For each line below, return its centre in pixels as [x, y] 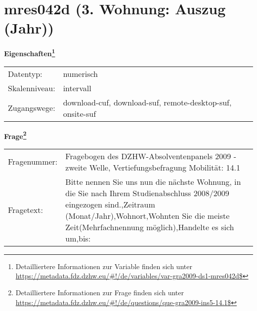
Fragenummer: [33, 162]
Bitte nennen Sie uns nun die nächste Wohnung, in [153, 181]
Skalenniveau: [32, 88]
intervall [77, 88]
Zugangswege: [32, 108]
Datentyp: [25, 73]
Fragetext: [25, 210]
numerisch [80, 73]
